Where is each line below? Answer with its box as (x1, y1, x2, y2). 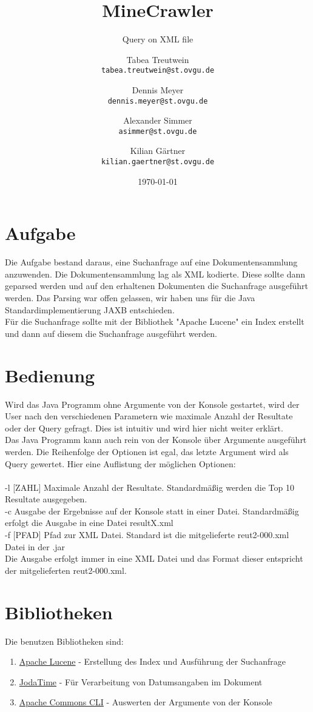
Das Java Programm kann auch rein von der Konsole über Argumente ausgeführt (5, 433, 307, 446)
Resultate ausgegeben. (5, 493, 87, 505)
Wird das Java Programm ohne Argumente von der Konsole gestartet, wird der (5, 398, 300, 410)
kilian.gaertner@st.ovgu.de (101, 158, 215, 167)
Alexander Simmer (123, 114, 192, 127)
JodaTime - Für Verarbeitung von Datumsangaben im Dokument (19, 675, 263, 688)
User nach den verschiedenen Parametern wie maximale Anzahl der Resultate (5, 410, 293, 422)
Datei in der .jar (5, 540, 66, 553)
